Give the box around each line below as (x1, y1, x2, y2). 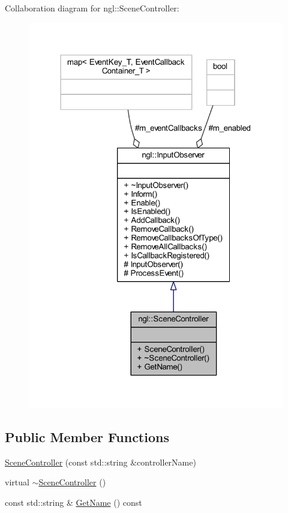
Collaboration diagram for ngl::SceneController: (5, 2, 179, 14)
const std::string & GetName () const (5, 496, 142, 508)
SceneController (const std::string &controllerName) (5, 455, 196, 468)
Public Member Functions (5, 428, 169, 446)
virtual (5, 476, 29, 488)
